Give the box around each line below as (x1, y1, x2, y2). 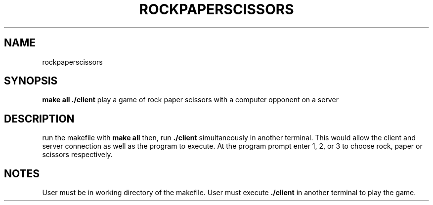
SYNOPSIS (4, 75, 58, 87)
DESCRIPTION (4, 112, 75, 125)
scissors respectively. (42, 150, 113, 159)
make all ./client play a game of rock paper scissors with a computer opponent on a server (42, 95, 339, 104)
